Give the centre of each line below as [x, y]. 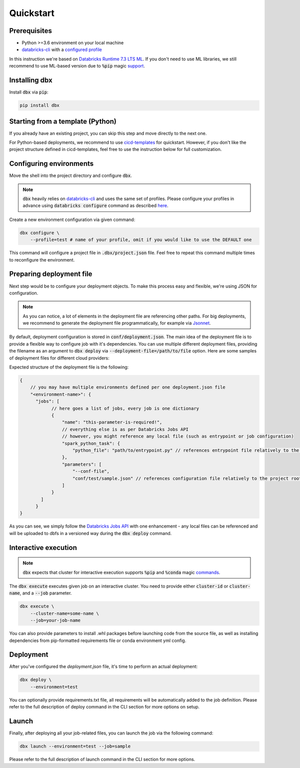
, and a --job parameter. [46, 593]
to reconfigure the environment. [42, 259]
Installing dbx [31, 80]
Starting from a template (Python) [63, 121]
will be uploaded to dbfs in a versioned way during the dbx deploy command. [90, 533]
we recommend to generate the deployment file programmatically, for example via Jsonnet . [117, 323]
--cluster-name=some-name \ [65, 613]
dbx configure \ [40, 233]
